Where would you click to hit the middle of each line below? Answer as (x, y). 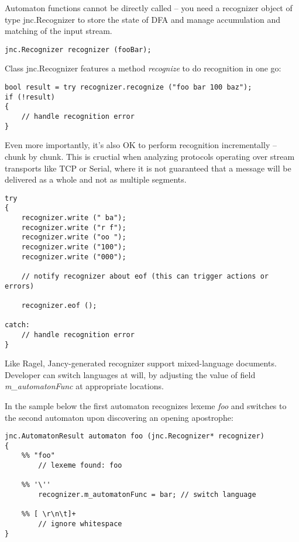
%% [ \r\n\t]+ (49, 514)
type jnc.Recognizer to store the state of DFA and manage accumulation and (142, 19)
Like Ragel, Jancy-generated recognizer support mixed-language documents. (141, 363)
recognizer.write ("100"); (74, 247)
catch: (17, 325)
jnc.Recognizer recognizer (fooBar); (78, 49)
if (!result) (30, 97)
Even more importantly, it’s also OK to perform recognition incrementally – (141, 145)
